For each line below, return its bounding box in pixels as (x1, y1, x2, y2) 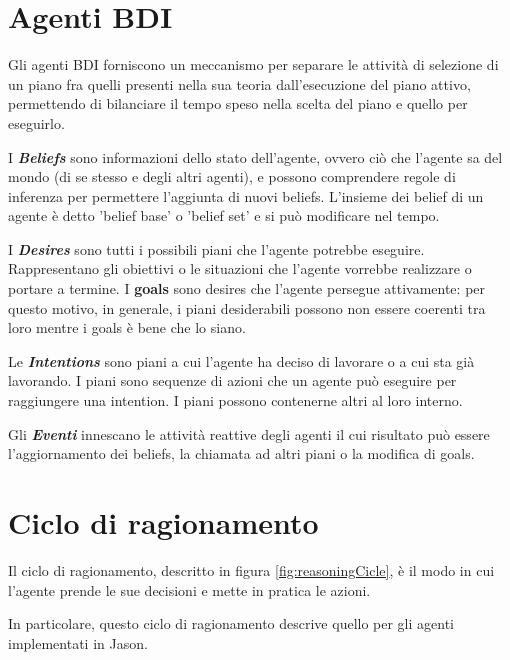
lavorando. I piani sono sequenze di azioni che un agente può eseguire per (8, 370, 457, 391)
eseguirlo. (8, 112, 65, 133)
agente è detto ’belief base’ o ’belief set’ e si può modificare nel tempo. (8, 205, 440, 226)
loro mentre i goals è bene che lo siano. (8, 317, 246, 338)
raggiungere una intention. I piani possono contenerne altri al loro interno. (8, 390, 463, 411)
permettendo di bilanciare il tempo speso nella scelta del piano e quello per (8, 93, 468, 114)
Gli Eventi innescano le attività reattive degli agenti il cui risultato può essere (8, 423, 490, 444)
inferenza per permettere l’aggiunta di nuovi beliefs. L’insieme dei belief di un (8, 185, 484, 206)
